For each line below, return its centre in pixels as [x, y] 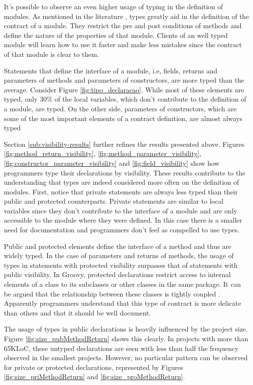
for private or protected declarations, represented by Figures [94, 367]
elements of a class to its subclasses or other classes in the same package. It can [122, 284]
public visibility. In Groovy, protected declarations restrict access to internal [117, 274]
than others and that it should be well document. [77, 312]
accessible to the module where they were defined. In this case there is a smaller [123, 220]
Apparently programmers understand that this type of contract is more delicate [123, 303]
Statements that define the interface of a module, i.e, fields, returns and [111, 70]
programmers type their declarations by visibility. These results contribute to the [125, 172]
